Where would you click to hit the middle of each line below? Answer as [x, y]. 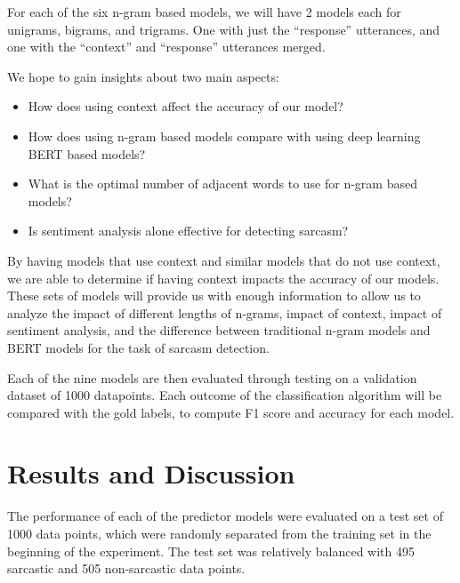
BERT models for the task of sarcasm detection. [138, 347]
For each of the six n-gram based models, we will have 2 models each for [204, 12]
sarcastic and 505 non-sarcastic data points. [126, 568]
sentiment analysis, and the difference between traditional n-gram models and [219, 330]
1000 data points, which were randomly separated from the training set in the [219, 533]
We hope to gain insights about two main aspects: [143, 76]
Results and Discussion [151, 473]
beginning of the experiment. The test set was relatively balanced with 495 [211, 551]
